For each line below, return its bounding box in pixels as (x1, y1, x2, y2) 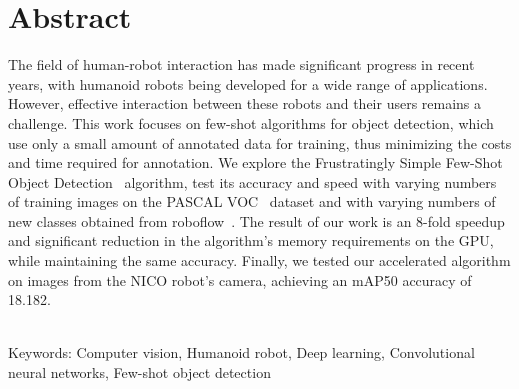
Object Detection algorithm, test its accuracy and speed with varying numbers (8, 171, 497, 192)
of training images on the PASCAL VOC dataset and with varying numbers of (8, 191, 496, 212)
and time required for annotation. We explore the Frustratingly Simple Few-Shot (8, 152, 503, 173)
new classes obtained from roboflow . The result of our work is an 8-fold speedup (8, 210, 505, 231)
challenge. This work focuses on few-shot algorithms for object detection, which (8, 112, 494, 133)
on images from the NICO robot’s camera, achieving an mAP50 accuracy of (8, 269, 472, 290)
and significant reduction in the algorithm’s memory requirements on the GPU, (8, 230, 494, 251)
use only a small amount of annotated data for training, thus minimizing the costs (8, 132, 512, 153)
